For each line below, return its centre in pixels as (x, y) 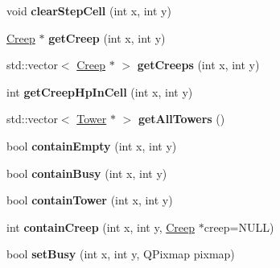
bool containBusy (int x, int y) (87, 173)
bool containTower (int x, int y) (90, 200)
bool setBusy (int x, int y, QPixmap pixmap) (121, 254)
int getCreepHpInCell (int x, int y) (100, 91)
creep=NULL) (239, 227)
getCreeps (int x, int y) (198, 65)
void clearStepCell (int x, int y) (89, 10)
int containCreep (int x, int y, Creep (101, 227)
